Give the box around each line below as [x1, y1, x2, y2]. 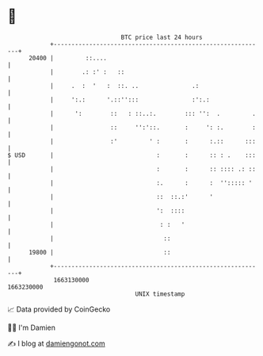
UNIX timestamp [135, 289, 185, 298]
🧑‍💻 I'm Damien [7, 323, 56, 332]
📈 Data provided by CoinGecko [7, 304, 111, 314]
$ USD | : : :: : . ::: [7, 151, 257, 159]
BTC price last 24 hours [120, 33, 203, 41]
